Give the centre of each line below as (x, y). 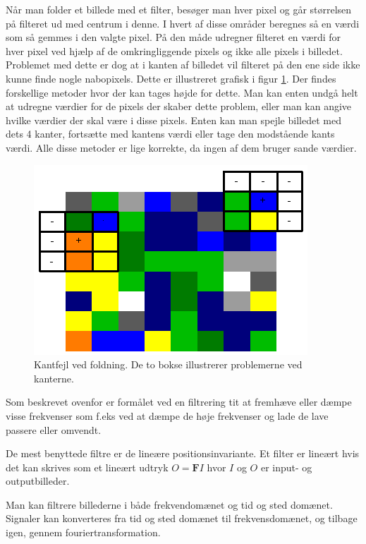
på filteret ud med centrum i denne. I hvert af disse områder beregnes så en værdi (183, 23)
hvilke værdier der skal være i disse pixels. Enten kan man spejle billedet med (173, 120)
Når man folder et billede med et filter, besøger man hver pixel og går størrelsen (179, 9)
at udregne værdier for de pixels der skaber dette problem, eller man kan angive (179, 106)
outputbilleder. (38, 481)
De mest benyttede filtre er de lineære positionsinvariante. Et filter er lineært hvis (183, 453)
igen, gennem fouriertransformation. (83, 532)
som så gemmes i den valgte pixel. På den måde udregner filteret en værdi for (173, 37)
